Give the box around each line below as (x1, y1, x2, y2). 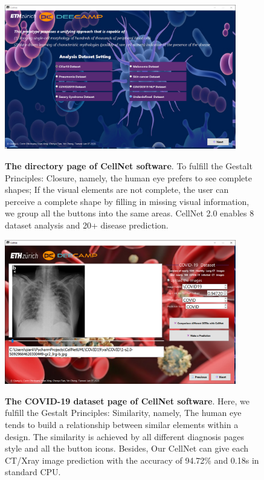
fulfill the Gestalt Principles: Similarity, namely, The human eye (5, 406, 242, 419)
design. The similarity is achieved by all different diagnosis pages (5, 430, 245, 443)
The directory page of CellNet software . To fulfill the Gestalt (5, 160, 253, 172)
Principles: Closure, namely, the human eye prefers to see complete (5, 171, 252, 184)
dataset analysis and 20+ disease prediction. (5, 219, 169, 232)
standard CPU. (5, 465, 61, 478)
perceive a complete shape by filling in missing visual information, (5, 195, 250, 207)
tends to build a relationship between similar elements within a (5, 418, 239, 430)
